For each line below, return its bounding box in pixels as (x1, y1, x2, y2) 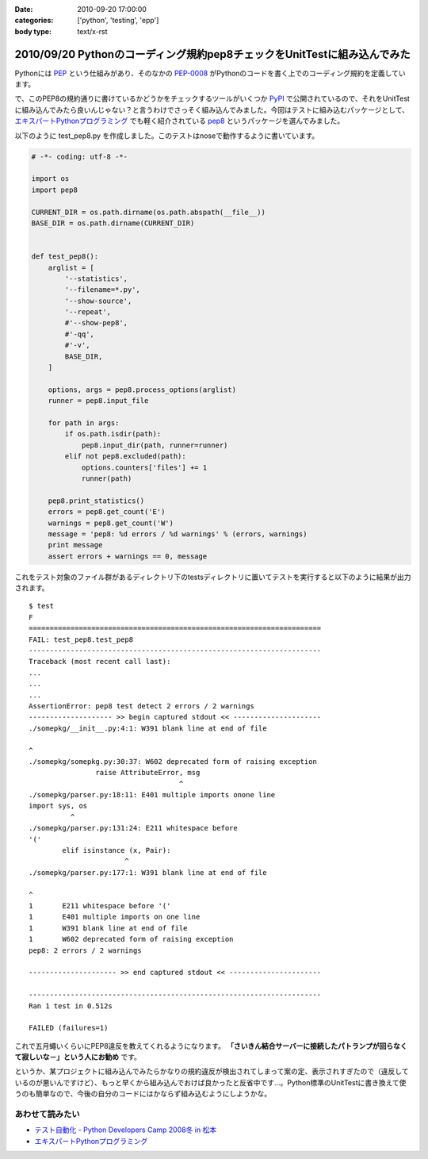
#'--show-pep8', (64, 318, 128, 328)
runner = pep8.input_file (48, 397, 149, 405)
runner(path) (81, 474, 132, 483)
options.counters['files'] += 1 (81, 462, 208, 472)
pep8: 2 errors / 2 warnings (29, 946, 142, 955)
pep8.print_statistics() (48, 496, 145, 505)
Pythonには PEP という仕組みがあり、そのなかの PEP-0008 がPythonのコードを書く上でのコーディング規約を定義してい (14, 68, 406, 78)
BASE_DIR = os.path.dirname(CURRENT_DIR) (31, 218, 195, 228)
